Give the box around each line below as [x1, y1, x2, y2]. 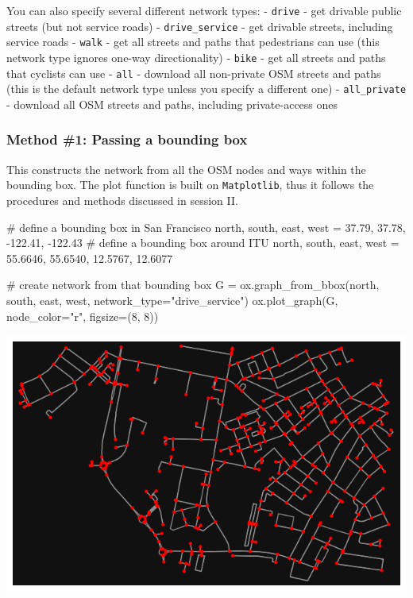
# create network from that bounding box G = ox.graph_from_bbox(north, [6, 276, 380, 293]
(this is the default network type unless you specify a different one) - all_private [6, 80, 407, 97]
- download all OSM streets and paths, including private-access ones [6, 95, 338, 112]
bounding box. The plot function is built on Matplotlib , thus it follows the [6, 176, 374, 193]
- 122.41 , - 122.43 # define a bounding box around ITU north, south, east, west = [6, 234, 399, 251]
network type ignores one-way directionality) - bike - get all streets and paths [6, 48, 386, 65]
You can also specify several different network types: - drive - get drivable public [6, 2, 402, 18]
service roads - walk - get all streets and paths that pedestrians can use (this [6, 33, 380, 50]
